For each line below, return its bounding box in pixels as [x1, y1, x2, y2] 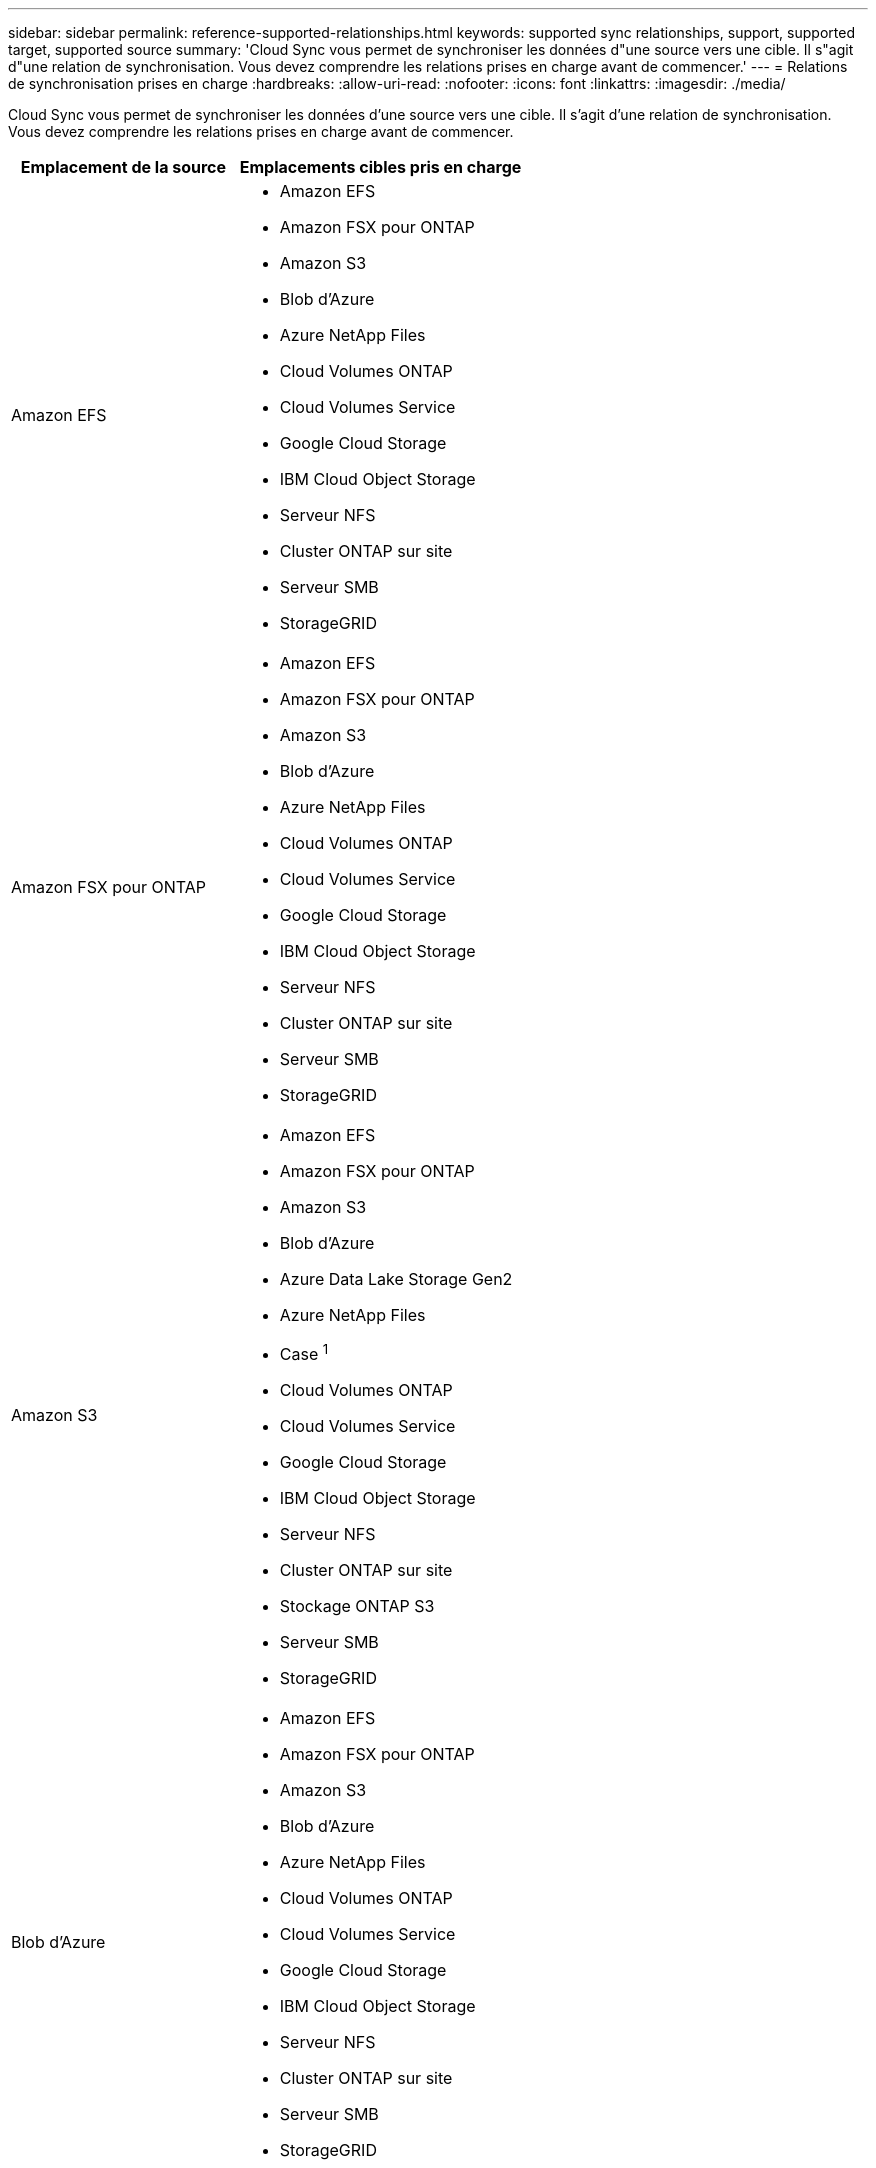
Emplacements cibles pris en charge [239, 157, 522, 177]
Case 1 [279, 1341, 329, 1365]
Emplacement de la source [20, 157, 227, 177]
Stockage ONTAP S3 [279, 1596, 435, 1617]
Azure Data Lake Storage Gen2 [279, 1269, 513, 1289]
